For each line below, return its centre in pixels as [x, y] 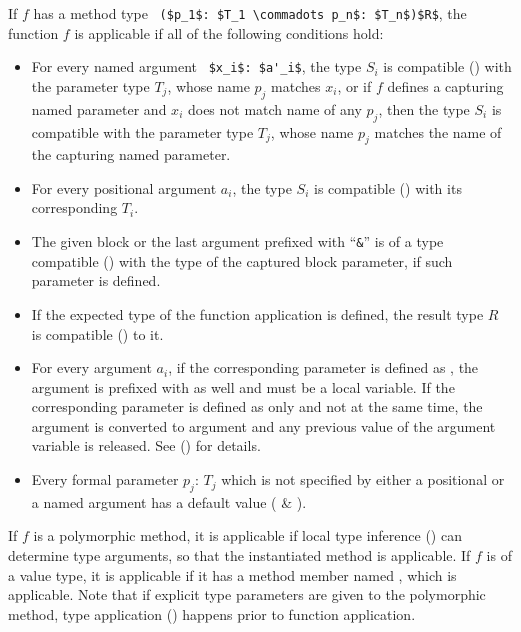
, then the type [424, 108]
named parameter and [99, 108]
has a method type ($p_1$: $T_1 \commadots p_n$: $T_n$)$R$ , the [250, 13]
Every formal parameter [105, 479]
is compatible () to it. [97, 333]
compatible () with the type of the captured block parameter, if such [242, 260]
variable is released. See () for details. [146, 445]
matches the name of [438, 131]
